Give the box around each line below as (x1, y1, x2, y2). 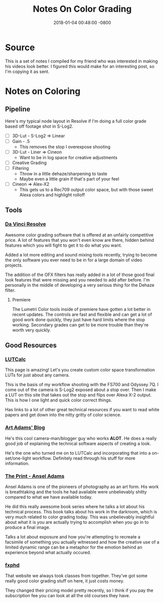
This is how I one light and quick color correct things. (5, 397, 113, 403)
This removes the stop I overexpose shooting (19, 143, 111, 150)
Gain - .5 (12, 138, 30, 144)
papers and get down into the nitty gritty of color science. (5, 412, 121, 418)
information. (5, 460, 30, 466)
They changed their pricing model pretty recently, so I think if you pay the (5, 587, 153, 593)
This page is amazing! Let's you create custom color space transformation (5, 367, 155, 373)
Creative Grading (12, 160, 47, 165)
